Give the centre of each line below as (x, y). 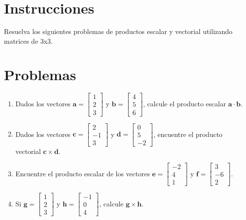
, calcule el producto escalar (184, 103)
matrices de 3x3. (28, 41)
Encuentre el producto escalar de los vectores (83, 173)
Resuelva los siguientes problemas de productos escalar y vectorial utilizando (118, 31)
